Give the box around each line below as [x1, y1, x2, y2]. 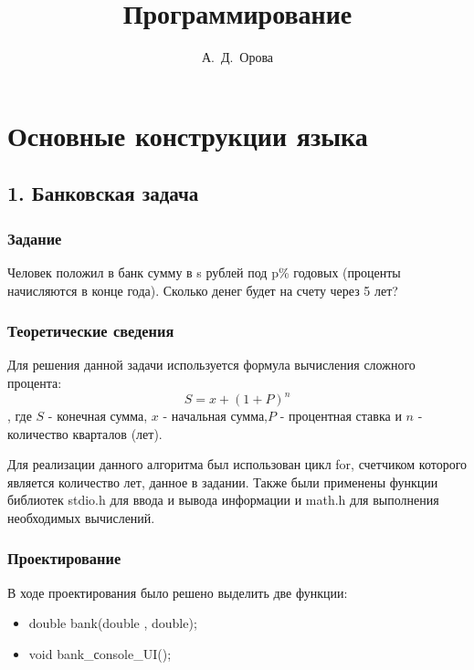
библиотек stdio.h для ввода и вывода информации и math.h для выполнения [7, 490, 439, 509]
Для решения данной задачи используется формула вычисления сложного [7, 355, 416, 374]
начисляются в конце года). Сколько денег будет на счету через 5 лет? [7, 280, 398, 299]
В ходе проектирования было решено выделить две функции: [7, 582, 348, 602]
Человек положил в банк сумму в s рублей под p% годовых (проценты [7, 262, 401, 281]
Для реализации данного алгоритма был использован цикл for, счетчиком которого [7, 455, 468, 474]
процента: [7, 372, 62, 392]
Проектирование [7, 547, 121, 570]
